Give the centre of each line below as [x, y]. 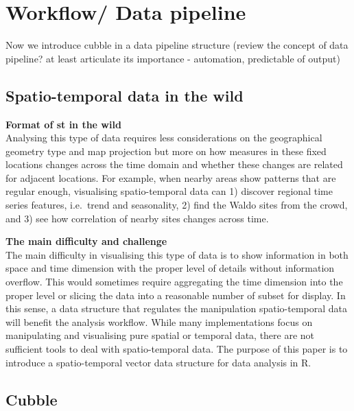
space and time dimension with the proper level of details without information [170, 268]
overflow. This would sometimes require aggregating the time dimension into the [174, 282]
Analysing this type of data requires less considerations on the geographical [164, 138]
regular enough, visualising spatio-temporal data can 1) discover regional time [169, 191]
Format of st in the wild [63, 124]
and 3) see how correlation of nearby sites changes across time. [137, 218]
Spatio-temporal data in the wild [125, 95]
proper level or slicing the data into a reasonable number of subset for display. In [176, 295]
